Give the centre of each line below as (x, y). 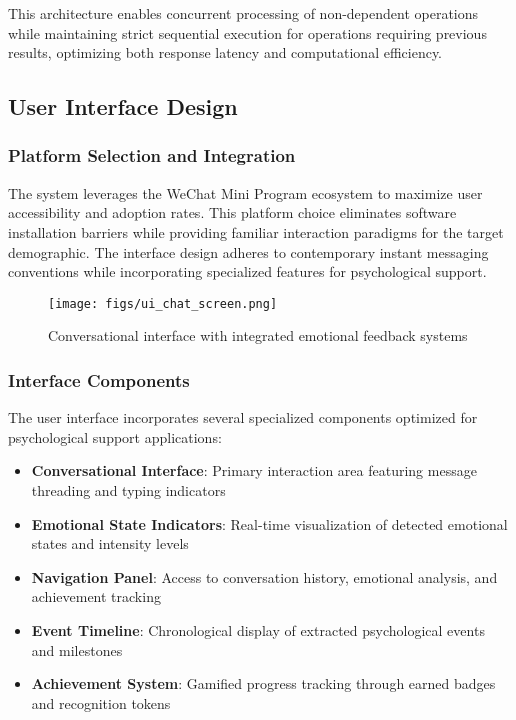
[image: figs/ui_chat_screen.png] (163, 303)
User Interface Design (123, 106)
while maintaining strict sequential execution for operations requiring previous (247, 32)
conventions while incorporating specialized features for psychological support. (247, 271)
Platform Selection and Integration (152, 155)
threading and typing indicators (128, 490)
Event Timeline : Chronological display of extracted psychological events (258, 629)
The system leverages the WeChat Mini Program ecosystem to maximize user (245, 192)
